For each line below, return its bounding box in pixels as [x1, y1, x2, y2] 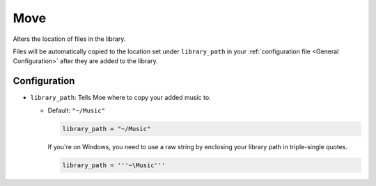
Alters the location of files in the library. [13, 35, 126, 43]
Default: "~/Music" [47, 106, 106, 115]
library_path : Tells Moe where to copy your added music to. [30, 94, 212, 102]
